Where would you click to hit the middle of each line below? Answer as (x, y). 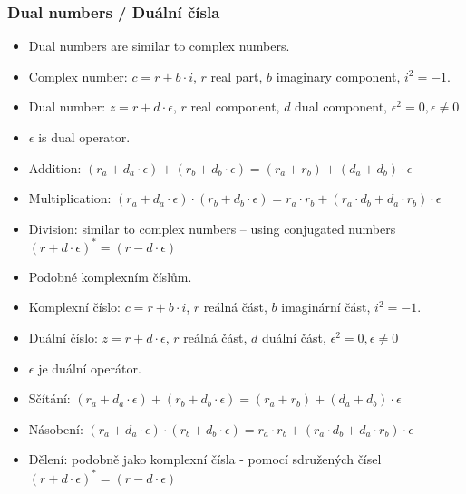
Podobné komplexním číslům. (110, 276)
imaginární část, (326, 307)
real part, (237, 76)
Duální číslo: (63, 338)
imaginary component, (338, 76)
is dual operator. (84, 137)
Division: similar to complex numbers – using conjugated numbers (212, 228)
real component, (235, 107)
